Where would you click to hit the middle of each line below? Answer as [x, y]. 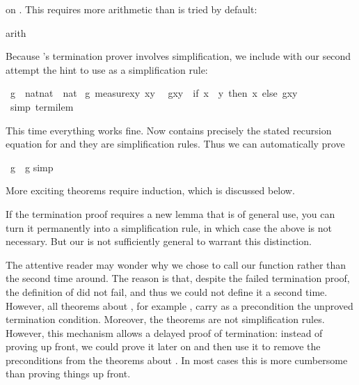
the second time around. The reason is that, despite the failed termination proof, [178, 278]
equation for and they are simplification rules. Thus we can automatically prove [175, 144]
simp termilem [42, 106]
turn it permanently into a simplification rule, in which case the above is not [169, 227]
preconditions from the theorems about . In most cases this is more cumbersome [177, 360]
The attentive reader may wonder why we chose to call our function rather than [176, 264]
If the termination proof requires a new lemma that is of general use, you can [170, 213]
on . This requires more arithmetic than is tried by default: [131, 9]
